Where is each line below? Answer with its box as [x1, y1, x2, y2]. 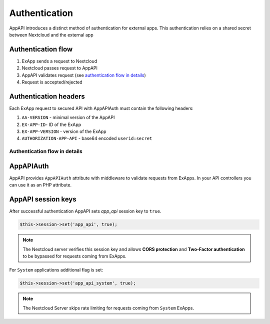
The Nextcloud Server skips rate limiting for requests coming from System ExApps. [22, 305, 194, 311]
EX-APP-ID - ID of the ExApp [21, 121, 81, 127]
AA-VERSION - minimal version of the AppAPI [21, 114, 115, 120]
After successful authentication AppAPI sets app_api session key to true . [9, 208, 162, 214]
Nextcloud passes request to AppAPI [21, 65, 97, 71]
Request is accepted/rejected [21, 79, 82, 85]
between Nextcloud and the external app [9, 31, 93, 37]
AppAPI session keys [9, 195, 77, 203]
